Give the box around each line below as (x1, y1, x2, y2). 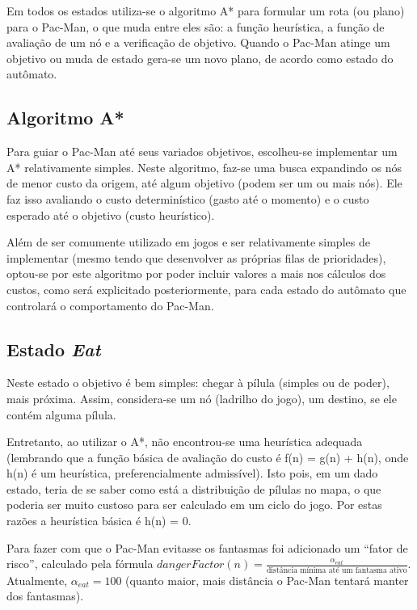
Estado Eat (6, 336, 101, 361)
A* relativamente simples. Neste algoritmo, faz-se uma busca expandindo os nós (6, 158, 402, 175)
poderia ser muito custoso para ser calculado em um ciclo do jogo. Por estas (6, 496, 382, 513)
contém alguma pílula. (6, 406, 116, 423)
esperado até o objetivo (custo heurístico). (6, 206, 215, 223)
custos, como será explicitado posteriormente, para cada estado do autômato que (6, 280, 406, 297)
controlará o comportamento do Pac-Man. (6, 297, 214, 313)
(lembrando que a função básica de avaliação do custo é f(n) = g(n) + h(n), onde (6, 448, 409, 465)
